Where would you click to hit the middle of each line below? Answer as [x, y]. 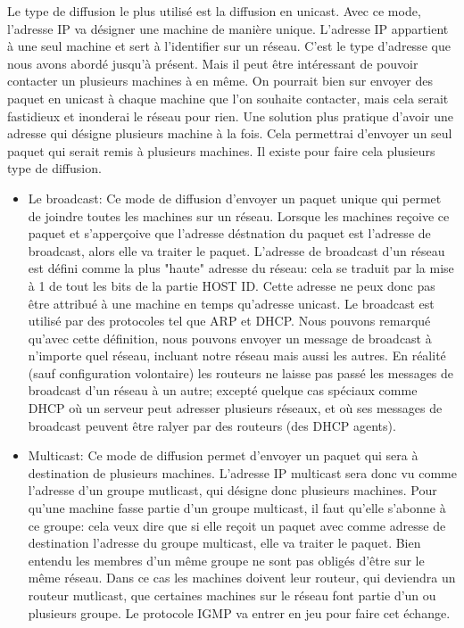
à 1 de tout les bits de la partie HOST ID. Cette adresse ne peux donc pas [232, 285]
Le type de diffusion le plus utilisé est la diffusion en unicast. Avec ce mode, [214, 11]
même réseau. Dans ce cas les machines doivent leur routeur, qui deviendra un [242, 578]
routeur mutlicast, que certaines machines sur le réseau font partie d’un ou [232, 595]
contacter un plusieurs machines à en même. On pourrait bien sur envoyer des [220, 81]
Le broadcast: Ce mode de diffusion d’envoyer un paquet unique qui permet [235, 198]
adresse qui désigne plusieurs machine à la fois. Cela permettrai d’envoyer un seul [230, 133]
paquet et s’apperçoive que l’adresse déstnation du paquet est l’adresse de [229, 233]
